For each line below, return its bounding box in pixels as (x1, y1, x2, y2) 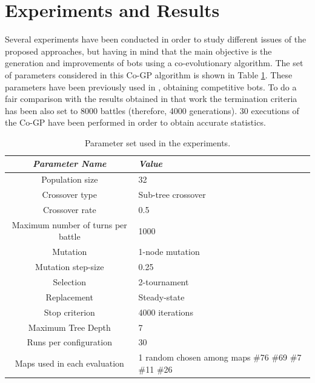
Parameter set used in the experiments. (84, 136, 231, 149)
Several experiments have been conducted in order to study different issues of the (5, 33, 307, 46)
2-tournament (138, 275, 189, 288)
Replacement (45, 290, 93, 303)
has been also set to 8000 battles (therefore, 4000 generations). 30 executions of (5, 104, 299, 117)
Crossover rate (42, 203, 96, 215)
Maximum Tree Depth (28, 320, 111, 333)
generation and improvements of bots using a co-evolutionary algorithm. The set (5, 56, 303, 69)
